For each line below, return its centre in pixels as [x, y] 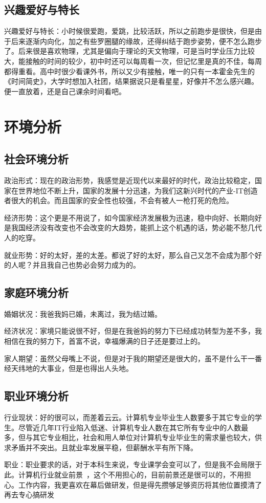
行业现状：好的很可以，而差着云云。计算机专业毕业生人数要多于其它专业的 [129, 417]
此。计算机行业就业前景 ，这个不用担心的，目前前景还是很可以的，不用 [124, 475]
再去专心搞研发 [29, 495]
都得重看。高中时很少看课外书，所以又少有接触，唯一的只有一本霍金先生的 [129, 71]
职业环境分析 [36, 396]
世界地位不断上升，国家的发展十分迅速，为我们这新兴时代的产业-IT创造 [138, 190]
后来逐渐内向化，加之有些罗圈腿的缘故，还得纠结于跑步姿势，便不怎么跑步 [136, 41]
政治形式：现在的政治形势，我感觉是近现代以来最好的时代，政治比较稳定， [129, 180]
